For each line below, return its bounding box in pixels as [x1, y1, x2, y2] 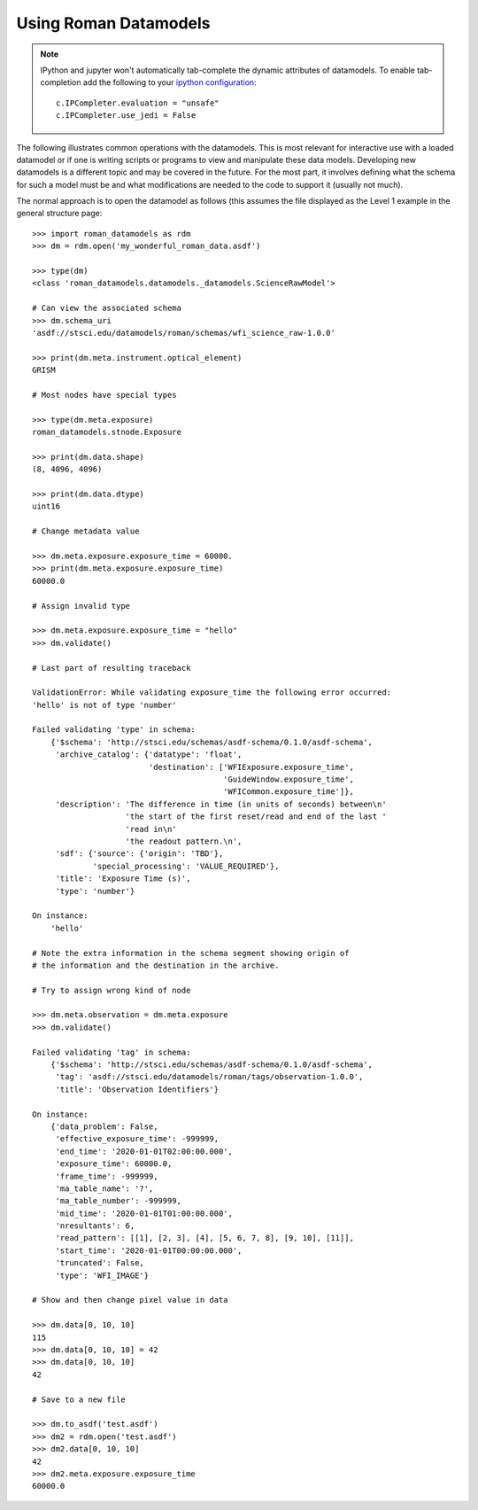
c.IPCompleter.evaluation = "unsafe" [56, 97, 220, 108]
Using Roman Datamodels [16, 13, 212, 33]
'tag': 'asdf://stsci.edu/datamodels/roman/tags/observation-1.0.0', [55, 1072, 364, 1082]
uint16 [32, 502, 61, 511]
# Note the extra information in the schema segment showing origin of [32, 948, 350, 958]
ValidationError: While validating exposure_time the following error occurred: [32, 688, 392, 697]
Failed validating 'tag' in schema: [32, 1047, 191, 1057]
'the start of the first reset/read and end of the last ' [125, 812, 387, 821]
